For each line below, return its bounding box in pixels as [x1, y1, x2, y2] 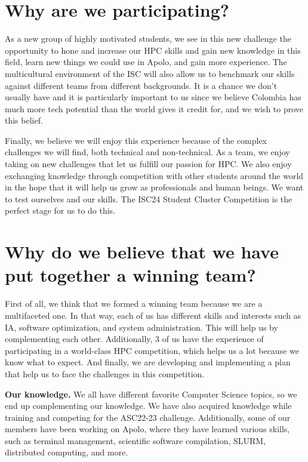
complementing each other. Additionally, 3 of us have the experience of [5, 332, 264, 345]
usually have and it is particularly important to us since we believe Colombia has [5, 91, 301, 103]
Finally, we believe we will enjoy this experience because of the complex [5, 134, 267, 146]
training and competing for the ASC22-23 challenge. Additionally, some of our [5, 411, 291, 423]
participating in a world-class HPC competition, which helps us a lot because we [5, 344, 299, 356]
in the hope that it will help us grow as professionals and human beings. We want [5, 181, 304, 193]
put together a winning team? [5, 263, 256, 287]
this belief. [5, 114, 43, 127]
